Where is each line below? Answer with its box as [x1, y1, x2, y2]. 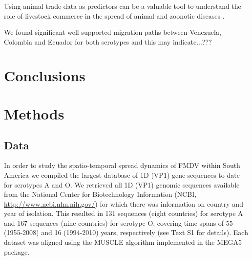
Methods [4, 103, 64, 123]
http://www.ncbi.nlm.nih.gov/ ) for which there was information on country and [4, 198, 243, 209]
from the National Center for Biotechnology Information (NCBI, [4, 189, 197, 199]
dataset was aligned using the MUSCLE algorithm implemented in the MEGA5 [4, 237, 242, 247]
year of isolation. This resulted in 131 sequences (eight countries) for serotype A [4, 208, 243, 218]
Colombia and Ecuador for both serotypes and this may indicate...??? [4, 36, 212, 47]
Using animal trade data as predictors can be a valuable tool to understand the [4, 1, 241, 11]
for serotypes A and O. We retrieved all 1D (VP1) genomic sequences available [4, 179, 240, 189]
